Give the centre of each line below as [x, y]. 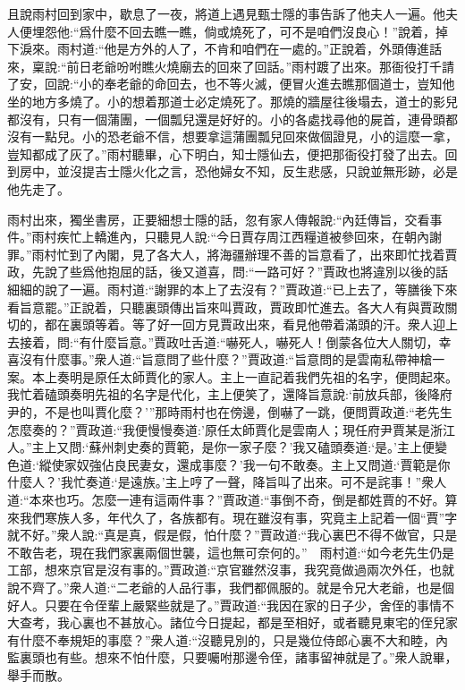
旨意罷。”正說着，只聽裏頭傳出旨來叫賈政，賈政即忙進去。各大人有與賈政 [232, 307]
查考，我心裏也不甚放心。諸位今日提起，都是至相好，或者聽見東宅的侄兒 [232, 622]
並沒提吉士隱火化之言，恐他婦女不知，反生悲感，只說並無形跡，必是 [257, 171]
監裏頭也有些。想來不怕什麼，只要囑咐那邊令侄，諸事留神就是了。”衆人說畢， [232, 657]
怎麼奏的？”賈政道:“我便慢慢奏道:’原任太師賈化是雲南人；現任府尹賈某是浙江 [231, 429]
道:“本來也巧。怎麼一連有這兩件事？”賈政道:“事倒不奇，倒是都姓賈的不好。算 [232, 500]
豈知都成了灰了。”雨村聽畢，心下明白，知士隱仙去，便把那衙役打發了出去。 [226, 153]
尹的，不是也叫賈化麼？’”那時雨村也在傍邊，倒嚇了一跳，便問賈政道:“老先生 [230, 412]
